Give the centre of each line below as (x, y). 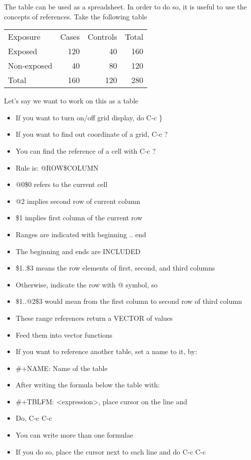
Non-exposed (30, 66)
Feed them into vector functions (64, 334)
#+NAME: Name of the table (62, 368)
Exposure (24, 37)
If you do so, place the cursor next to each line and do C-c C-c (111, 451)
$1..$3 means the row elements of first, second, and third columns (115, 268)
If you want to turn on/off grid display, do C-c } (89, 117)
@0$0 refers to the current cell (62, 184)
